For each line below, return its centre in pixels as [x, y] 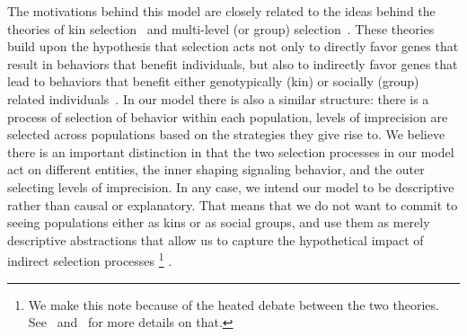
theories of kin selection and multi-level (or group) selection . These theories [221, 28]
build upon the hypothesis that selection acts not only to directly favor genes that [233, 46]
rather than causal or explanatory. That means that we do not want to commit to [233, 204]
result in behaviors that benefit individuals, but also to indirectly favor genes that [233, 63]
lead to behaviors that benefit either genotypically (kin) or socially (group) [213, 81]
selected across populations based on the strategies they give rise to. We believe [226, 134]
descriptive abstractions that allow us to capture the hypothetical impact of [216, 239]
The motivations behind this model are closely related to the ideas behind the [221, 11]
